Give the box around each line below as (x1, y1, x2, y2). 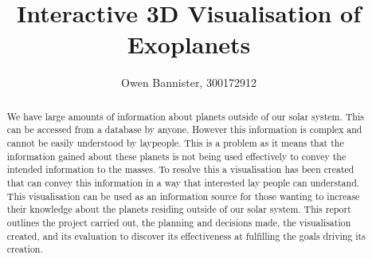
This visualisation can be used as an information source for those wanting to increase (6, 189, 360, 202)
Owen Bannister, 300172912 (121, 74, 256, 91)
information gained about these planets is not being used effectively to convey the (6, 149, 347, 163)
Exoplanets (127, 28, 251, 61)
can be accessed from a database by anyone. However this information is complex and (6, 123, 362, 136)
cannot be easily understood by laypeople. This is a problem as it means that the (6, 136, 344, 150)
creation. (6, 242, 43, 256)
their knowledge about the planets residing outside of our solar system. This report (6, 202, 351, 216)
